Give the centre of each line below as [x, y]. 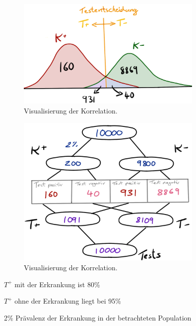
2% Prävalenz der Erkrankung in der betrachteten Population [98, 317]
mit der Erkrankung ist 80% [57, 284]
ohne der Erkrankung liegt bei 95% [68, 301]
